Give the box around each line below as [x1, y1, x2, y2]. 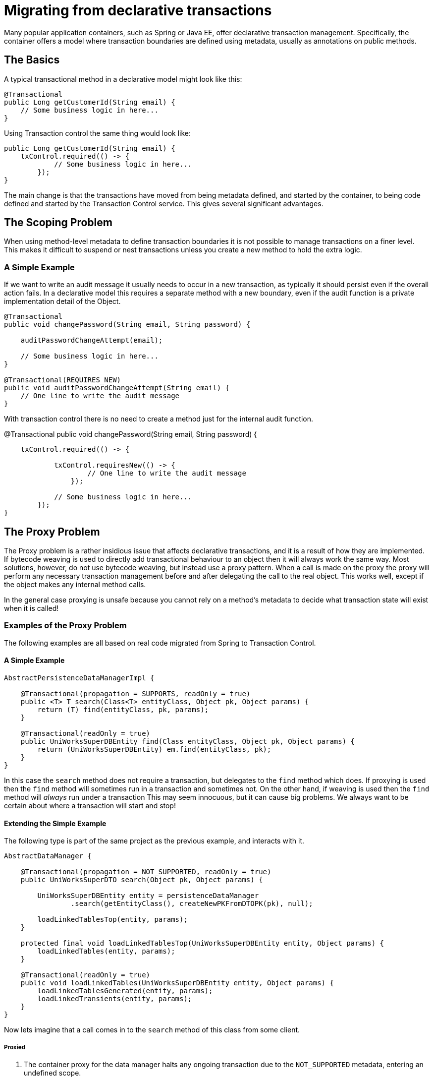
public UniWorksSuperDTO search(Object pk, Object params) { [20, 876, 263, 884]
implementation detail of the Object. [4, 297, 121, 306]
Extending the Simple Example [4, 819, 107, 828]
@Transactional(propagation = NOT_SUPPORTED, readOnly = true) [20, 868, 271, 876]
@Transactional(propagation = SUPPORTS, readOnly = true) [20, 690, 251, 698]
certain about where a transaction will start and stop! [4, 801, 176, 810]
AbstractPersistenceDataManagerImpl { [4, 674, 155, 682]
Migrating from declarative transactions [4, 2, 272, 19]
